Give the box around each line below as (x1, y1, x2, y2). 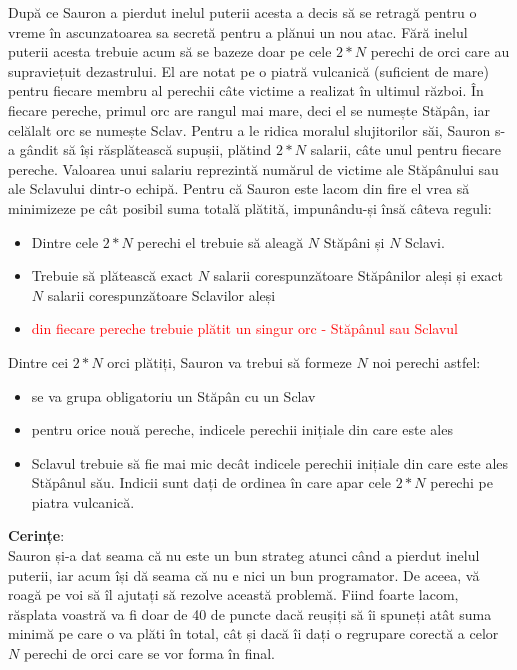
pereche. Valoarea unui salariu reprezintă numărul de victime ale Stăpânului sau (8, 158, 499, 179)
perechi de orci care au (370, 41, 510, 62)
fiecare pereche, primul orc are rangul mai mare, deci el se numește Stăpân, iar (8, 99, 490, 120)
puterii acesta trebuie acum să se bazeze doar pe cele (8, 41, 332, 62)
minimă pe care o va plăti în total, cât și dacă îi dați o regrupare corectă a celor (8, 623, 499, 644)
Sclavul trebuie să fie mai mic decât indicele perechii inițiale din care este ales (31, 452, 509, 473)
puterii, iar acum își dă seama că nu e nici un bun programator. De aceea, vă (8, 564, 480, 585)
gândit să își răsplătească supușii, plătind (19, 139, 272, 160)
